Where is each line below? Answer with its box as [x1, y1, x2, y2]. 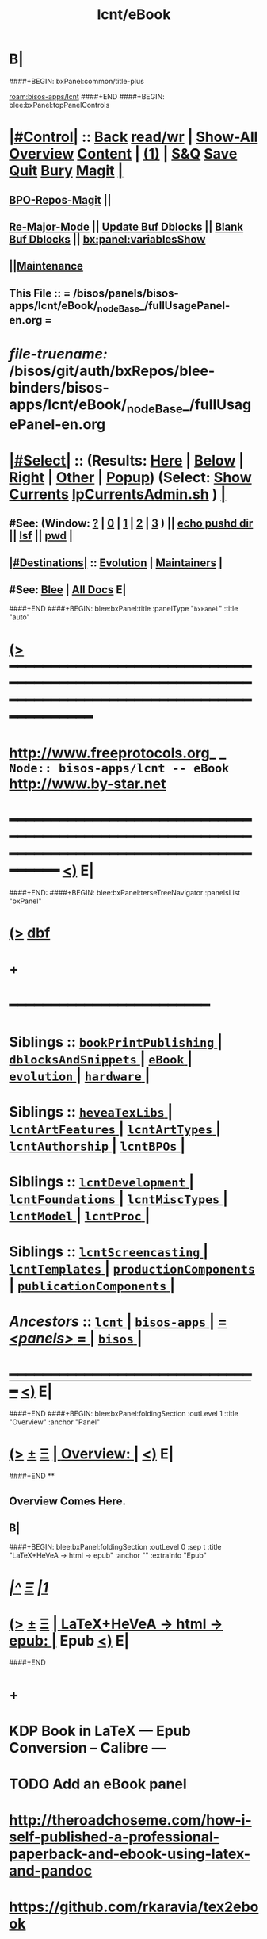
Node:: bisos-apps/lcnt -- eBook [9, 761, 230, 776]
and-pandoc [9, 1862, 93, 1880]
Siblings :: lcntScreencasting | [9, 1243, 209, 1261]
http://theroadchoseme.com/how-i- [9, 1811, 252, 1830]
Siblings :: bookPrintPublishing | [9, 1033, 223, 1051]
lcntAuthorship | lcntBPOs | [9, 1136, 185, 1155]
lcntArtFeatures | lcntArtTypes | [9, 1120, 221, 1137]
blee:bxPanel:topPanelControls [9, 100, 110, 109]
